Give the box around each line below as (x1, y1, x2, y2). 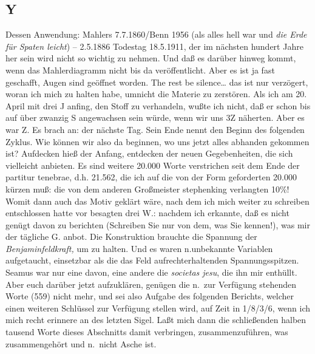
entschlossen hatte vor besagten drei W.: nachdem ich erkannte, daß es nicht (5, 206, 290, 219)
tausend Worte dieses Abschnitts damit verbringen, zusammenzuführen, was (5, 325, 288, 338)
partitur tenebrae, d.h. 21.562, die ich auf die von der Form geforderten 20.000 (5, 171, 297, 183)
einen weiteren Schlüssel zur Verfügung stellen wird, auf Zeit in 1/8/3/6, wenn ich (5, 301, 311, 314)
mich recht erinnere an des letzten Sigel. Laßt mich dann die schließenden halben (5, 313, 307, 326)
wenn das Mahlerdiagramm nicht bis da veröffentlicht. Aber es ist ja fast (5, 63, 275, 76)
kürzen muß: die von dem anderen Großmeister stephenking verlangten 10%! (5, 182, 290, 195)
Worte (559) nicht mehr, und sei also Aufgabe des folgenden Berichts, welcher (5, 290, 294, 302)
